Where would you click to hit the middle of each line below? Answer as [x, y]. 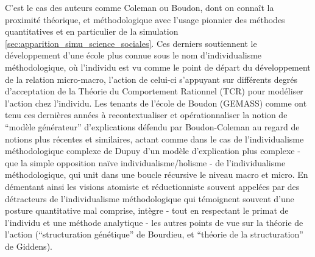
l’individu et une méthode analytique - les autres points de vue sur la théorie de [154, 222]
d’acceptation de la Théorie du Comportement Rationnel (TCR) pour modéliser [154, 91]
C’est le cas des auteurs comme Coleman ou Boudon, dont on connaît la [140, 7]
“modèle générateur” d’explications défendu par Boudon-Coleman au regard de [152, 126]
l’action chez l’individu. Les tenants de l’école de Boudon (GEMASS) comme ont [156, 103]
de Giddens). [29, 246]
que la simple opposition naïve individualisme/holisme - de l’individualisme [145, 162]
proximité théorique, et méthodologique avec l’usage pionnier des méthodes [145, 19]
